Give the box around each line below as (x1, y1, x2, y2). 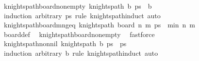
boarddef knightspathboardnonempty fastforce (3, 29, 155, 39)
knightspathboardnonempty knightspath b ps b (3, 1, 152, 11)
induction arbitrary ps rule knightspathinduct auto (3, 10, 161, 20)
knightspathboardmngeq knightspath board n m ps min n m (3, 20, 195, 30)
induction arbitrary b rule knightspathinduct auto (3, 48, 158, 58)
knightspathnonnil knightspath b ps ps (3, 38, 127, 49)
